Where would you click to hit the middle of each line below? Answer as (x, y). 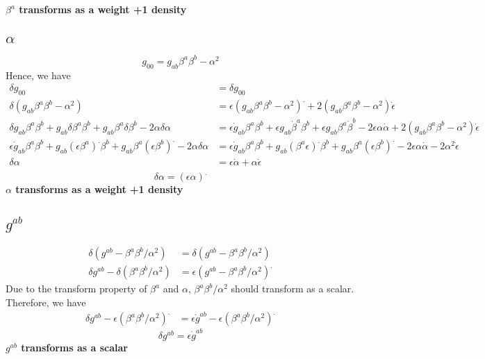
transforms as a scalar (74, 347)
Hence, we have (38, 75)
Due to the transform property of (76, 289)
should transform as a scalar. (293, 289)
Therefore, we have (46, 302)
